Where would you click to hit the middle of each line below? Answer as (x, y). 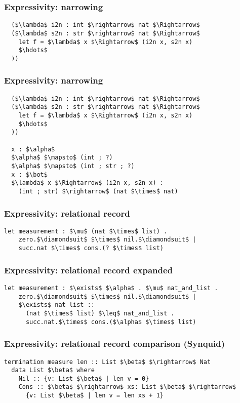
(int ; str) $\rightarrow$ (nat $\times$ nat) (98, 191)
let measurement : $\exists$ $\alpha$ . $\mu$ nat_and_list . (111, 288)
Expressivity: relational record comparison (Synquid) (115, 344)
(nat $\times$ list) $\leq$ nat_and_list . (100, 313)
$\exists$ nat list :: (56, 305)
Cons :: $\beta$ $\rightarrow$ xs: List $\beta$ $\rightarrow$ (127, 387)
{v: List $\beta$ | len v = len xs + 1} (94, 396)
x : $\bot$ (29, 174)
